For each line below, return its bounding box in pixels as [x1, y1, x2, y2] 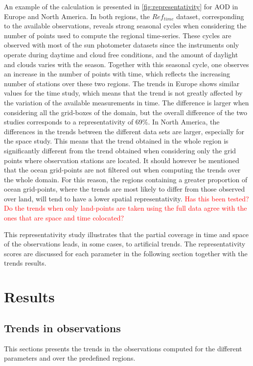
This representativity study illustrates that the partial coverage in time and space [4, 229, 249, 239]
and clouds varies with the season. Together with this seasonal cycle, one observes [4, 59, 249, 69]
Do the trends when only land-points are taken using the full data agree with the [4, 203, 247, 213]
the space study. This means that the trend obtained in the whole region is [4, 136, 229, 146]
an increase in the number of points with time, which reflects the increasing [4, 69, 230, 79]
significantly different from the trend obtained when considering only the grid [4, 145, 236, 155]
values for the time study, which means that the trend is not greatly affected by [4, 88, 243, 98]
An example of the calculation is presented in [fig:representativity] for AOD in [4, 1, 238, 11]
